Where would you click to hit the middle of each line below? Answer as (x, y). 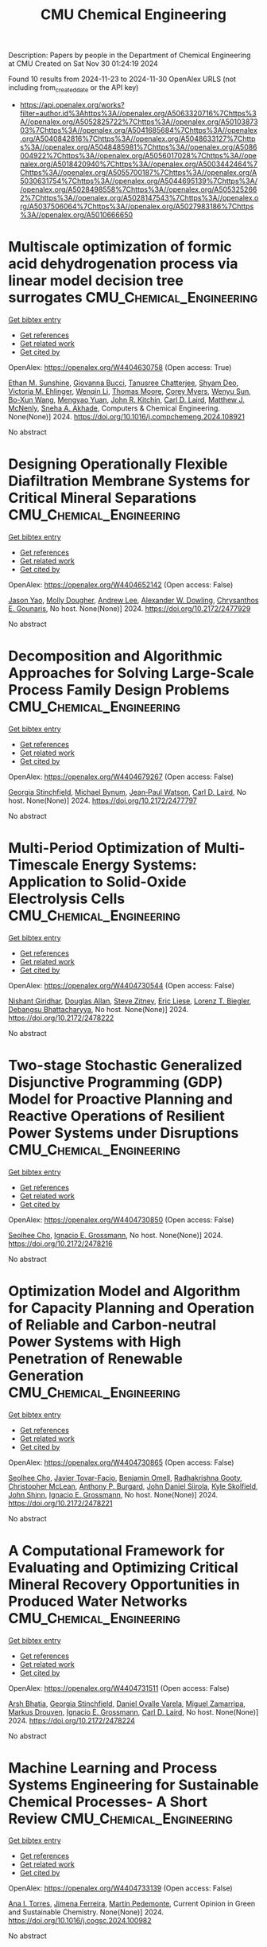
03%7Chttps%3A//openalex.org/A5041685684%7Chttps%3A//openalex (139, 130)
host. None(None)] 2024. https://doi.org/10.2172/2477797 (103, 800)
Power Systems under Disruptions (124, 1133)
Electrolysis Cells (67, 899)
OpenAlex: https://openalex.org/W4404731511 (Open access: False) (119, 1688)
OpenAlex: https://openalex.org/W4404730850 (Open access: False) (121, 1220)
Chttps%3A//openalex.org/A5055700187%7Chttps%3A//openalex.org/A (138, 172)
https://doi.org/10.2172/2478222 (61, 1018)
